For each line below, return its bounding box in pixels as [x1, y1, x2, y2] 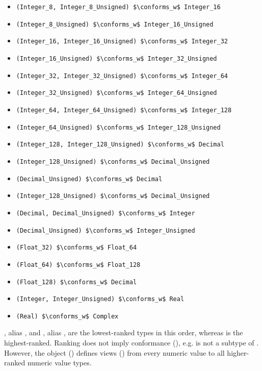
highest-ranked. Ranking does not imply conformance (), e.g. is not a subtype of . [4, 337, 259, 348]
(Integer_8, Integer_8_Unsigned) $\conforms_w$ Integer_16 [16, 4, 221, 11]
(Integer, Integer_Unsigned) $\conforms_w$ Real [16, 295, 185, 303]
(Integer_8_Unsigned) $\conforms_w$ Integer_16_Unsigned [16, 20, 214, 28]
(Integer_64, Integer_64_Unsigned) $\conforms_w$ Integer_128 [16, 106, 232, 114]
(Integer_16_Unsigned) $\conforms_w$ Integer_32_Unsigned [16, 55, 217, 62]
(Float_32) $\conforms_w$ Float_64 [16, 244, 137, 252]
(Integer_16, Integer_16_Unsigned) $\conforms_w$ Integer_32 [16, 38, 228, 45]
